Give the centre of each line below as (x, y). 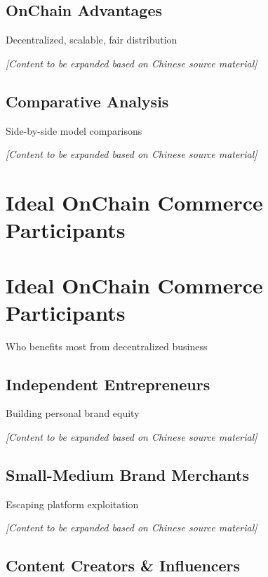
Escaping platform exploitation (72, 504)
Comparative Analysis (87, 101)
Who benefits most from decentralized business (107, 346)
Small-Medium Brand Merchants (128, 475)
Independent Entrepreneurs (108, 384)
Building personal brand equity (73, 413)
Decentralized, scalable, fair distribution (92, 40)
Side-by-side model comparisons (74, 130)
